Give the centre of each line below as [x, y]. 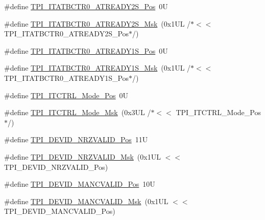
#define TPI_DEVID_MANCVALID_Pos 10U [80, 184]
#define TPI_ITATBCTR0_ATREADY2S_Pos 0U [86, 6]
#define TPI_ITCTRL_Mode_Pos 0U [66, 95]
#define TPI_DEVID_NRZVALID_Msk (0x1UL [82, 156]
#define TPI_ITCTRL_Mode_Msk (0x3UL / [78, 112]
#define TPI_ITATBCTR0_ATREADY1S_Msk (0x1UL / [98, 68]
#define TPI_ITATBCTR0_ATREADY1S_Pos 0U [86, 50]
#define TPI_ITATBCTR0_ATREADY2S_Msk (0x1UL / [98, 23]
